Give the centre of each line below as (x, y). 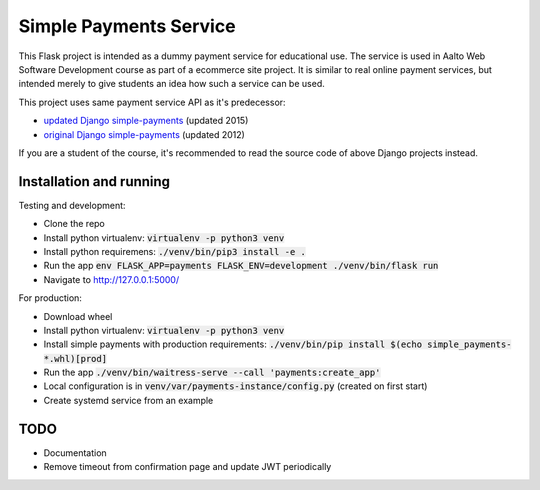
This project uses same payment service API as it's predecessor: (152, 102)
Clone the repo (74, 224)
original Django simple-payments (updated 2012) (144, 134)
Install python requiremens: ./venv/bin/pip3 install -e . (175, 251)
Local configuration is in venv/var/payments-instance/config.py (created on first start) (235, 386)
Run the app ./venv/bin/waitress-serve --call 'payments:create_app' (212, 372)
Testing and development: (72, 205)
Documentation (75, 452)
